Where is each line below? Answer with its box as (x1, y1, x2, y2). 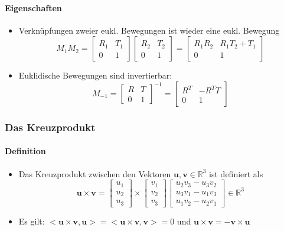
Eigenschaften (5, 1, 62, 14)
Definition (5, 145, 46, 157)
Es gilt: (18, 214, 45, 227)
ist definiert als (209, 167, 263, 180)
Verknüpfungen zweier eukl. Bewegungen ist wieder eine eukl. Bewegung (18, 24, 280, 36)
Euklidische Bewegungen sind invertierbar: (18, 69, 172, 82)
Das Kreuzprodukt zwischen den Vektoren (18, 167, 171, 180)
